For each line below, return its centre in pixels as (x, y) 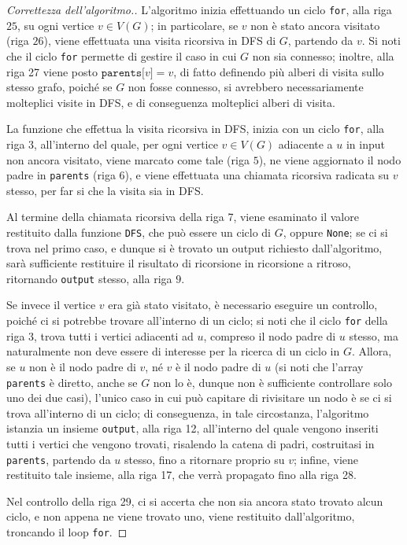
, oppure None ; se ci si (335, 232)
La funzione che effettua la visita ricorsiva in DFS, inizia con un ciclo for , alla (196, 129)
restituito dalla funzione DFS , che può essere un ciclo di (139, 232)
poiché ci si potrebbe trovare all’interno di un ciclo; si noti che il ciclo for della (197, 320)
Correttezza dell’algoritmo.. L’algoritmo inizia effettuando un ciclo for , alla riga (199, 9)
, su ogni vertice (56, 25)
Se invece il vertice (51, 305)
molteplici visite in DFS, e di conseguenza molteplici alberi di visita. (171, 102)
